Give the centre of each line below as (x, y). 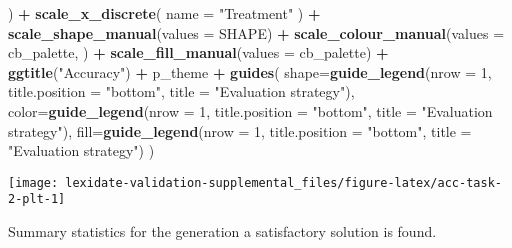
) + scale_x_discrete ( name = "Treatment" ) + (164, 13)
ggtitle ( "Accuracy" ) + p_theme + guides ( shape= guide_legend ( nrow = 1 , (250, 71)
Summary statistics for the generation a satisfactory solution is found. (222, 231)
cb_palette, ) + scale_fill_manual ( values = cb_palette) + (198, 52)
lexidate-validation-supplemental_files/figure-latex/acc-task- (283, 182)
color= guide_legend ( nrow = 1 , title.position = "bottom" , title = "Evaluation (250, 110)
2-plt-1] (37, 199)
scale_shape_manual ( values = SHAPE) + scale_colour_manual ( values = (256, 32)
